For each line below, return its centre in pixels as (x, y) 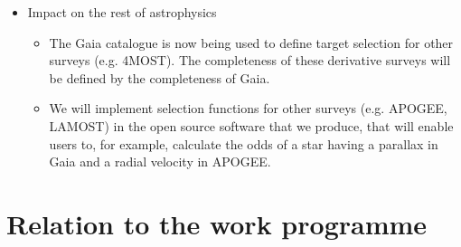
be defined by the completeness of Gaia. (160, 77)
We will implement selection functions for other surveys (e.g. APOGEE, (248, 108)
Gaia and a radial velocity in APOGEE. (160, 161)
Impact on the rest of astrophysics (122, 12)
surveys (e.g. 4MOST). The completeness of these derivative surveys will (250, 60)
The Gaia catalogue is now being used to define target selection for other (251, 42)
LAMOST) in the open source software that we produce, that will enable (251, 125)
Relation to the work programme (217, 223)
